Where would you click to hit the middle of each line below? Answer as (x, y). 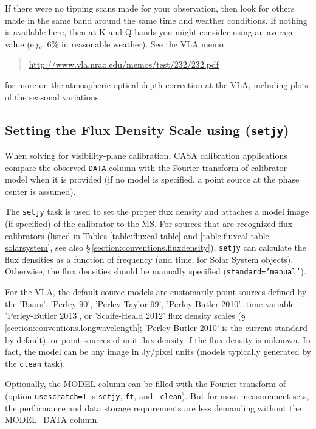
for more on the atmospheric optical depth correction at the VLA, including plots (157, 84)
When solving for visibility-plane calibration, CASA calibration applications (146, 155)
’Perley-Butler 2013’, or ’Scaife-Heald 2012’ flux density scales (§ (125, 316)
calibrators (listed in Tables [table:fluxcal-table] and (101, 235)
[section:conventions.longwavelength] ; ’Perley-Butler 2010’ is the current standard (156, 327)
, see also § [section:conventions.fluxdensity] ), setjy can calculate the (178, 247)
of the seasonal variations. (53, 96)
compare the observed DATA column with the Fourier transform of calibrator (146, 167)
